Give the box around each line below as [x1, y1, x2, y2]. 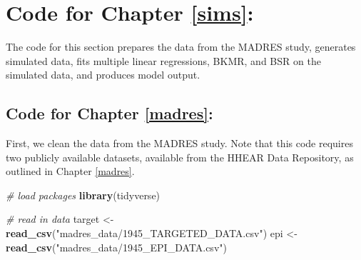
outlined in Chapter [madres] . [6, 164, 135, 179]
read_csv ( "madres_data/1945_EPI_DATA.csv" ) [6, 239, 227, 254]
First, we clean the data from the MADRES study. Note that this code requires [6, 136, 353, 151]
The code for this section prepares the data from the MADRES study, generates [6, 39, 356, 54]
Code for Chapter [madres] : [6, 102, 213, 124]
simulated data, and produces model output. [6, 67, 200, 82]
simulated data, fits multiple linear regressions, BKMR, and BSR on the [6, 53, 321, 68]
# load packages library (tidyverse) [6, 187, 161, 202]
